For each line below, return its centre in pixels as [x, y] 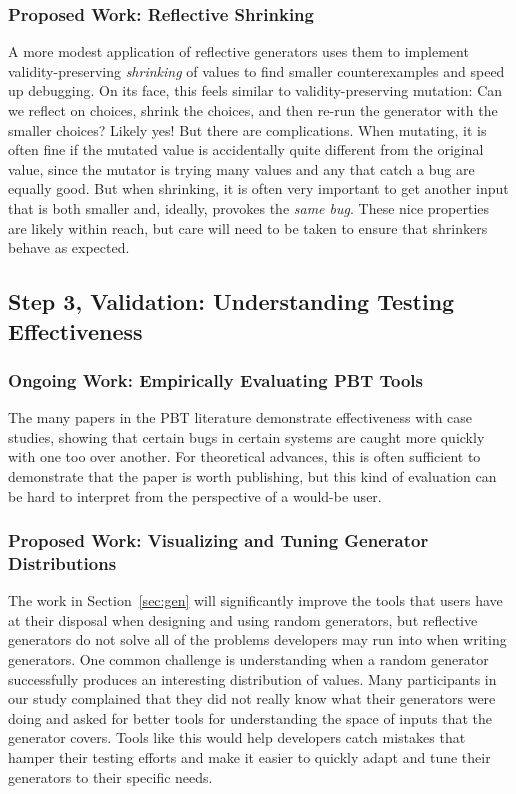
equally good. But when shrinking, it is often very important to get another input [258, 188]
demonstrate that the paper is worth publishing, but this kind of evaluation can [252, 475]
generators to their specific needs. [110, 776]
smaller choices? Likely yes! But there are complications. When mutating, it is [247, 129]
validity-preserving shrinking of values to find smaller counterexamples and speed [256, 70]
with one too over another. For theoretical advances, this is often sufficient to [244, 456]
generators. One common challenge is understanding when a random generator [248, 659]
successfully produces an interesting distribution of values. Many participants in [252, 678]
